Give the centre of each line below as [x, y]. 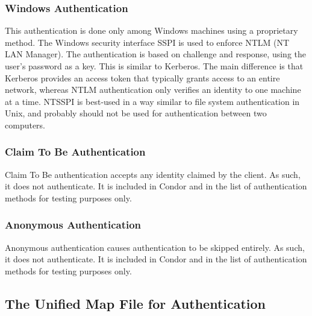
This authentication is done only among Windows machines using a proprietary [151, 30]
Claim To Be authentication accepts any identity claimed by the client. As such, [153, 174]
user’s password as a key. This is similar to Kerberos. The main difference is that [154, 66]
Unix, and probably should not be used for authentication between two [136, 113]
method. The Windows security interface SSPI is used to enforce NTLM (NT [147, 42]
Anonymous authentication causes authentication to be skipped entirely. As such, [155, 247]
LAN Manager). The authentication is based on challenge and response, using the [155, 54]
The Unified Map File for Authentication [136, 303]
